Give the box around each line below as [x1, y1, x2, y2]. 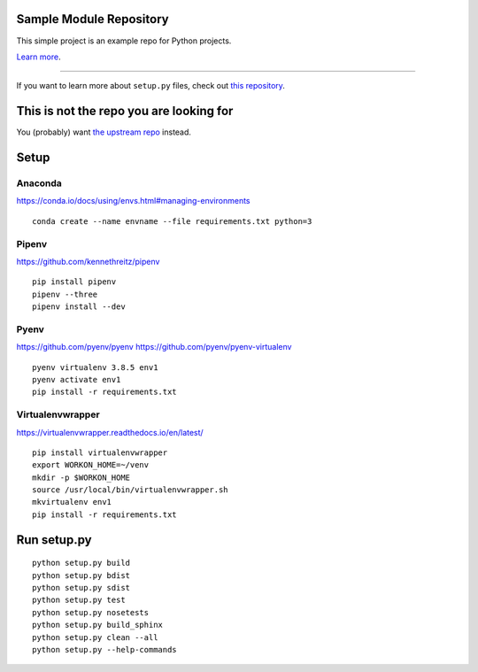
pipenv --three [32, 289, 98, 299]
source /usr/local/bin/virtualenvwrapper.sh [32, 485, 229, 495]
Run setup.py [16, 532, 92, 547]
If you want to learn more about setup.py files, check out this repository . [16, 81, 285, 91]
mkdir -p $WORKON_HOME [32, 472, 131, 483]
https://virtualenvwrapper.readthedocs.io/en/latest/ [16, 427, 204, 437]
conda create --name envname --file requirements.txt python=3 [32, 216, 312, 226]
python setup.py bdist [32, 570, 131, 580]
